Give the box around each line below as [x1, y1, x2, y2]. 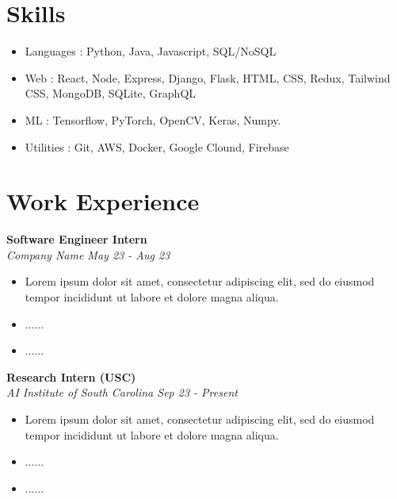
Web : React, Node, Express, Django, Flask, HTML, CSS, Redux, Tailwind [25, 69, 391, 86]
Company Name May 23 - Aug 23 [6, 246, 170, 263]
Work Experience [6, 185, 200, 217]
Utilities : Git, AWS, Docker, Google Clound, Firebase [25, 138, 289, 155]
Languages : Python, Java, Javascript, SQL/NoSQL [25, 43, 277, 59]
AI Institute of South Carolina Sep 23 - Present [6, 384, 238, 401]
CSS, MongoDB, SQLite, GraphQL [25, 85, 197, 102]
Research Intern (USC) [6, 368, 136, 385]
